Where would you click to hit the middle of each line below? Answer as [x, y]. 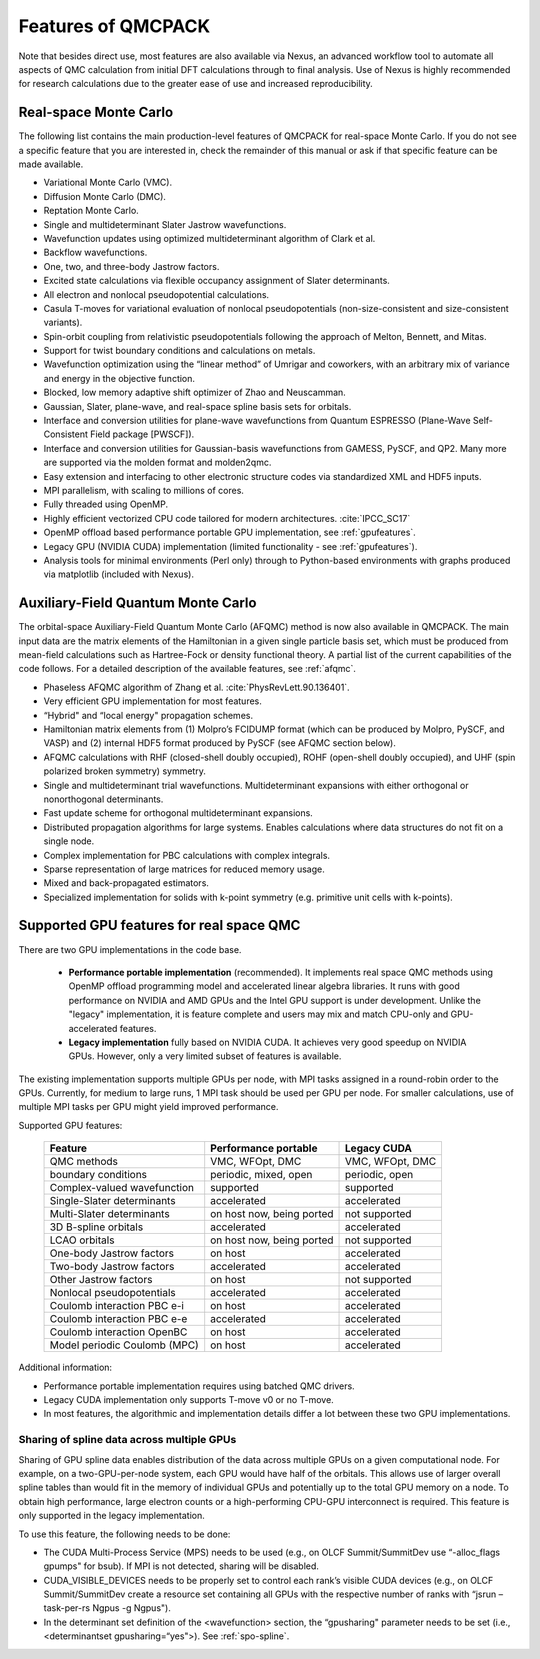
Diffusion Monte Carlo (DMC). [105, 196]
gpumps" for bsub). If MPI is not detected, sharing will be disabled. [181, 1566]
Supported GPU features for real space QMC [159, 925]
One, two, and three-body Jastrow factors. [131, 266]
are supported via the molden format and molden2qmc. [157, 462]
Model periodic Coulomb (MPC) [124, 1345]
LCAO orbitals [82, 1240]
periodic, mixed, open [261, 1175]
